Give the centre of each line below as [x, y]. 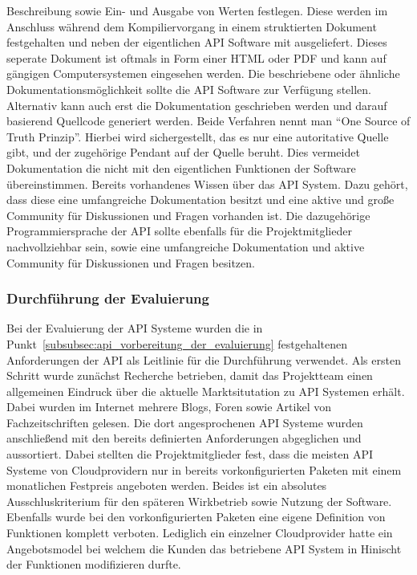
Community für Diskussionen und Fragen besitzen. [131, 262]
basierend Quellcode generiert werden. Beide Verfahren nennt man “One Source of [208, 121]
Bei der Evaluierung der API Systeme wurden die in [135, 328]
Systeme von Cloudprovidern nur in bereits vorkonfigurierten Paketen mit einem [204, 469]
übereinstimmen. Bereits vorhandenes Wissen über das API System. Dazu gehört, [207, 184]
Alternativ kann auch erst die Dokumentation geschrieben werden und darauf [197, 105]
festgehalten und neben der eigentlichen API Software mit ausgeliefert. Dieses [197, 42]
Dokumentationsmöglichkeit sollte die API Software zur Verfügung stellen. [189, 89]
